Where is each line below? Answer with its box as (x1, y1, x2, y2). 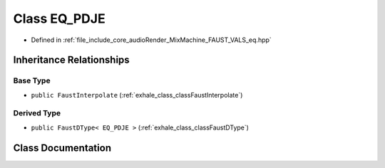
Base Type (13, 75, 51, 85)
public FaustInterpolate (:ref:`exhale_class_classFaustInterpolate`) (31, 90, 243, 99)
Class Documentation (13, 142, 112, 154)
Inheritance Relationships (13, 54, 130, 66)
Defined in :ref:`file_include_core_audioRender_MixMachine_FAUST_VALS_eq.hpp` (31, 36, 272, 44)
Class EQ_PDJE (13, 11, 106, 26)
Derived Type (13, 108, 61, 118)
